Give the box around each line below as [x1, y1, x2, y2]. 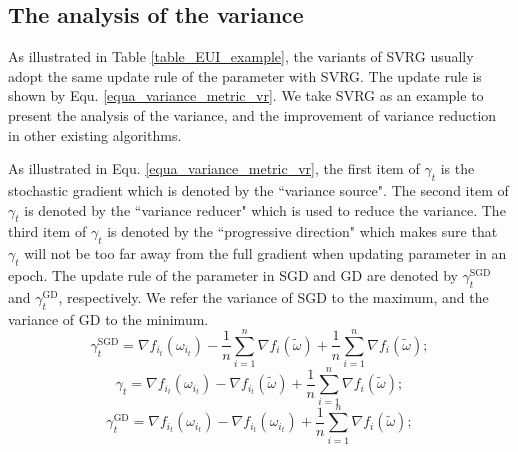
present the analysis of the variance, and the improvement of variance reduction [8, 104, 497, 125]
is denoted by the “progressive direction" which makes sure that [107, 221, 498, 242]
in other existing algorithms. [8, 124, 182, 145]
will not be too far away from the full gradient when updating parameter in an [24, 243, 507, 264]
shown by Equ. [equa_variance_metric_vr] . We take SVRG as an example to [8, 85, 484, 106]
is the [440, 158, 475, 179]
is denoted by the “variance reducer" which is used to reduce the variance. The [24, 199, 506, 220]
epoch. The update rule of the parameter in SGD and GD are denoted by [8, 264, 458, 285]
